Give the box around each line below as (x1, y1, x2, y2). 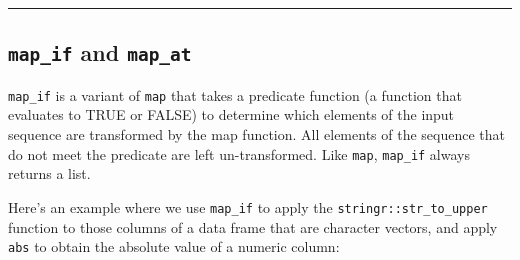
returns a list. (8, 163, 91, 184)
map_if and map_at (8, 37, 192, 68)
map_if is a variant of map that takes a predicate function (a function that (8, 84, 462, 105)
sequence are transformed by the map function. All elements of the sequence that (8, 124, 505, 145)
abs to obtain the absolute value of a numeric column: (8, 236, 340, 257)
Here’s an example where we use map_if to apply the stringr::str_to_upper (8, 196, 488, 217)
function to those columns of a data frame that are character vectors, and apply (8, 216, 498, 237)
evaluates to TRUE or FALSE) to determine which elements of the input (8, 104, 455, 125)
